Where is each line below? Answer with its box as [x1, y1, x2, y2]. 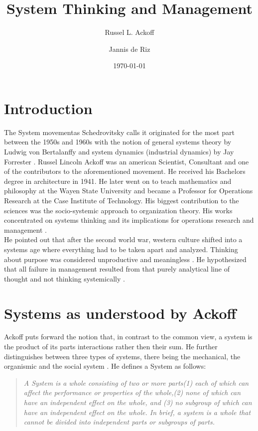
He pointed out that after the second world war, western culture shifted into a [4, 234, 243, 245]
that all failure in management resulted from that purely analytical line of [4, 264, 230, 274]
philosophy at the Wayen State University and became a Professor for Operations [4, 185, 253, 196]
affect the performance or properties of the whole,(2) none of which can [23, 387, 241, 398]
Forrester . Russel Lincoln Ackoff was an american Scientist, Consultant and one [4, 156, 249, 166]
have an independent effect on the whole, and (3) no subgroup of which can [23, 397, 252, 408]
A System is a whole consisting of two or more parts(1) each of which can [23, 377, 249, 388]
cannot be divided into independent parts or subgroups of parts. [23, 417, 215, 427]
